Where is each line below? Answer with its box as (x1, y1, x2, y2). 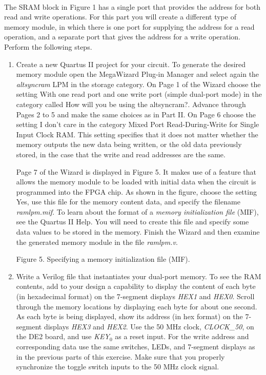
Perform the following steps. (4, 41, 92, 52)
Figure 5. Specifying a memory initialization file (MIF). (16, 254, 190, 264)
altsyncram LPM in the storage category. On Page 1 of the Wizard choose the (16, 78, 261, 89)
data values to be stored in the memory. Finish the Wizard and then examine (16, 226, 260, 237)
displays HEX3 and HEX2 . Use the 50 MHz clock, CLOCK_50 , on (44, 321, 254, 331)
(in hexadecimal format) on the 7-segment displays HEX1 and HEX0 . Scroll (16, 291, 255, 302)
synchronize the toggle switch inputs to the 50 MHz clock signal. (16, 361, 219, 372)
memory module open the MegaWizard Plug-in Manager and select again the (16, 69, 259, 79)
